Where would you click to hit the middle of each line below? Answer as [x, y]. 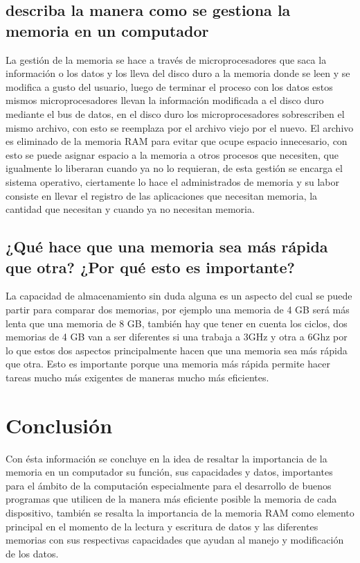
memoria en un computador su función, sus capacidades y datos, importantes [169, 472]
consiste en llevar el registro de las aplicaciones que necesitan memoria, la [162, 195]
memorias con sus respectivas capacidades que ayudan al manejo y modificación [175, 540]
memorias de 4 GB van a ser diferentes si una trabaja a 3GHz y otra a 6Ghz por [177, 337]
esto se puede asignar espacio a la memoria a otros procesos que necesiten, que [172, 154]
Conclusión [59, 425]
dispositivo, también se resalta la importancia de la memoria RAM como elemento [180, 512]
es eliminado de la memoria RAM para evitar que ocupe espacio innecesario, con [177, 141]
